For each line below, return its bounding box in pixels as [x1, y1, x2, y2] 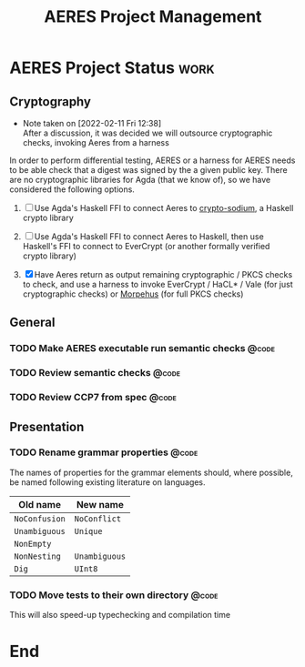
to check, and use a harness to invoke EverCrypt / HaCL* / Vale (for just [22, 279, 293, 289]
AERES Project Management [44, 6, 262, 27]
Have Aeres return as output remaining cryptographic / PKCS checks [34, 269, 293, 279]
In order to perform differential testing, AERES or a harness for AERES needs [9, 155, 296, 166]
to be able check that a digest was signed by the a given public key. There [9, 165, 289, 175]
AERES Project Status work [9, 57, 216, 78]
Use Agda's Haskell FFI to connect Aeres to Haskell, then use [34, 231, 264, 242]
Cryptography [9, 94, 91, 109]
